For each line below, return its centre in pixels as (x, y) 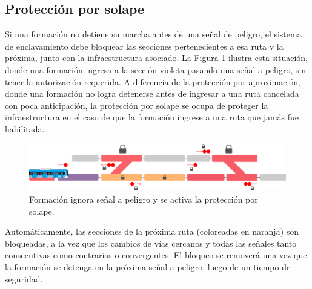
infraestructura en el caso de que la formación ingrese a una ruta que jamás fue (152, 117)
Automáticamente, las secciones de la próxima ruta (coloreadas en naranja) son (152, 231)
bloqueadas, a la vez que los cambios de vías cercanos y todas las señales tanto (151, 243)
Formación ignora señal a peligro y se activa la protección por (144, 199)
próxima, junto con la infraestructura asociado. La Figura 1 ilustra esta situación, (156, 58)
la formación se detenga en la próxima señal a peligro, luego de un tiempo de (148, 266)
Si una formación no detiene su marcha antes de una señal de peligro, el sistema (153, 34)
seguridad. (24, 278)
